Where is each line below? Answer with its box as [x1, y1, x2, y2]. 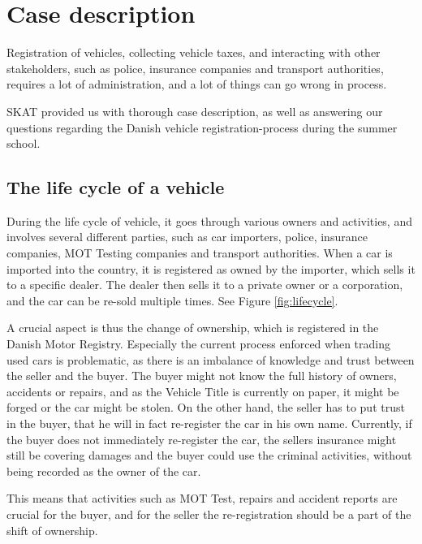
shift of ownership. [6, 521, 98, 538]
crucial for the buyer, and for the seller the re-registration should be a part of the [6, 505, 411, 522]
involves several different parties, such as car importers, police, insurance [6, 228, 368, 245]
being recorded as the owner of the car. [6, 462, 201, 479]
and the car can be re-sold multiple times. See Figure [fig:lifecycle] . [6, 291, 338, 309]
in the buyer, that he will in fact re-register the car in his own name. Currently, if [6, 415, 412, 432]
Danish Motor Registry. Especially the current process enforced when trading [6, 335, 390, 352]
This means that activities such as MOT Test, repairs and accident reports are [6, 490, 398, 507]
